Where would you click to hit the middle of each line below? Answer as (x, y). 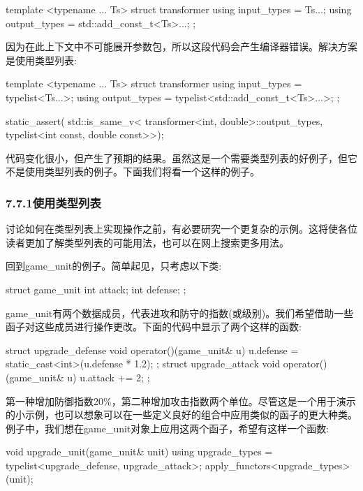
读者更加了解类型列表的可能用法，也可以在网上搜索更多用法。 (147, 242)
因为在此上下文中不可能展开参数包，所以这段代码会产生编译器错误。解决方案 (181, 46)
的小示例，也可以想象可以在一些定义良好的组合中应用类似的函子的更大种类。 (181, 415)
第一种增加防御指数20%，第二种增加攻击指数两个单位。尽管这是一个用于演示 (181, 401)
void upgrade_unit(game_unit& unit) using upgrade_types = (139, 452)
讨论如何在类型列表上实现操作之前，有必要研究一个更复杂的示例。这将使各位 (181, 229)
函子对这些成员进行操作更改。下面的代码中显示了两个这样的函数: (154, 327)
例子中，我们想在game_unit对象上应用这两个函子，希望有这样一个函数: (168, 428)
